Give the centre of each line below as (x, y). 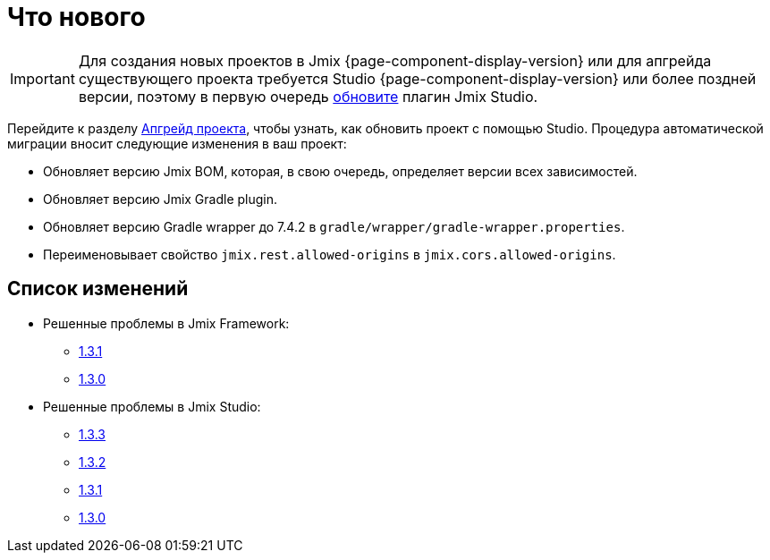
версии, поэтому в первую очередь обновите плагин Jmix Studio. (308, 96)
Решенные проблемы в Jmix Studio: (152, 406)
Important (42, 78)
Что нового (76, 17)
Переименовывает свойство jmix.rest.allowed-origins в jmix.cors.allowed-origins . (330, 254)
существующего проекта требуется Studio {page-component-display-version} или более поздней (417, 78)
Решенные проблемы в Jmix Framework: (166, 323)
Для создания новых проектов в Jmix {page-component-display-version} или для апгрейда (395, 60)
